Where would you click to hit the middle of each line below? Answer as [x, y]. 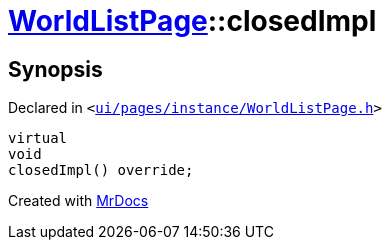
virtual [38, 138]
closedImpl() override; [101, 170]
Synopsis [55, 69]
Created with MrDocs [78, 201]
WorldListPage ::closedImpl [192, 21]
